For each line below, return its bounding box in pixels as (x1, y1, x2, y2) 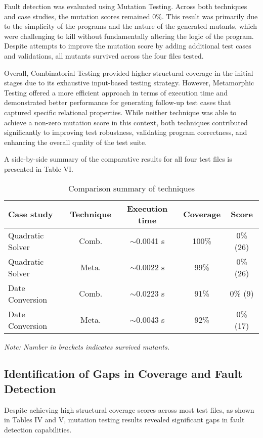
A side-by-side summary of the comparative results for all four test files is (4, 154, 232, 164)
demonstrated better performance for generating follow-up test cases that (4, 97, 231, 108)
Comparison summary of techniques (68, 182, 195, 194)
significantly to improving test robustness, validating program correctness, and (4, 127, 247, 137)
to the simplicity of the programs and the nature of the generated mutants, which (4, 21, 257, 31)
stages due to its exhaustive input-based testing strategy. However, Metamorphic (4, 77, 254, 88)
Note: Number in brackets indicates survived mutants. (4, 341, 169, 352)
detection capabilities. (4, 424, 72, 434)
